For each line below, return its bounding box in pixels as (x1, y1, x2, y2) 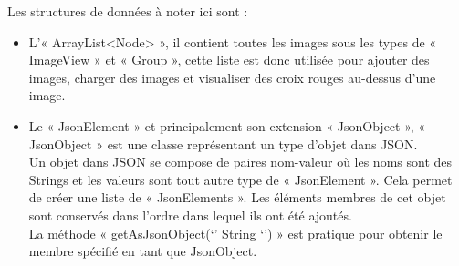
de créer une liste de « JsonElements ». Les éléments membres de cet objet (28, 188, 446, 207)
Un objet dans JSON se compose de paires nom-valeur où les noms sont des (28, 152, 453, 171)
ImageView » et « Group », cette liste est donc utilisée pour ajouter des (28, 50, 430, 69)
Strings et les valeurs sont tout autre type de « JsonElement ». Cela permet (28, 169, 453, 189)
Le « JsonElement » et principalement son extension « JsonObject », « (28, 116, 426, 135)
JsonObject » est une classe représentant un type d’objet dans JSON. (28, 134, 418, 153)
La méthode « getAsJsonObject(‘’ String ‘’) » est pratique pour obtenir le (28, 223, 443, 242)
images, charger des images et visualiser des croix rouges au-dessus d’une (28, 67, 436, 87)
